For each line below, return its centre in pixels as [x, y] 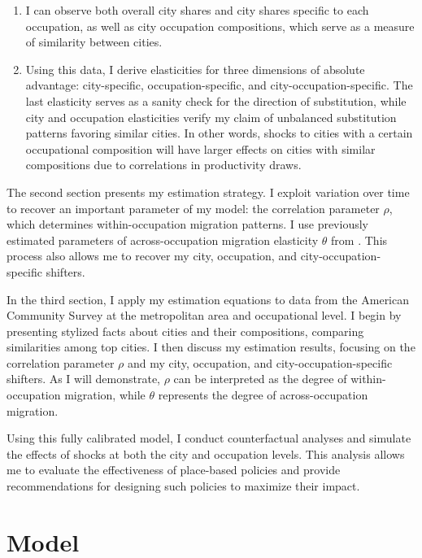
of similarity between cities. [94, 42]
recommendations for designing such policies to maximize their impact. [183, 486]
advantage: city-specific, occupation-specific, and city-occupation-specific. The [219, 85]
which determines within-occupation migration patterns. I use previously [187, 224]
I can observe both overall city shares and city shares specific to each [197, 10]
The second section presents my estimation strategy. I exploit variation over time [208, 192]
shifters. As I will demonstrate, [83, 379]
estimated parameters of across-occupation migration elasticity [163, 240]
